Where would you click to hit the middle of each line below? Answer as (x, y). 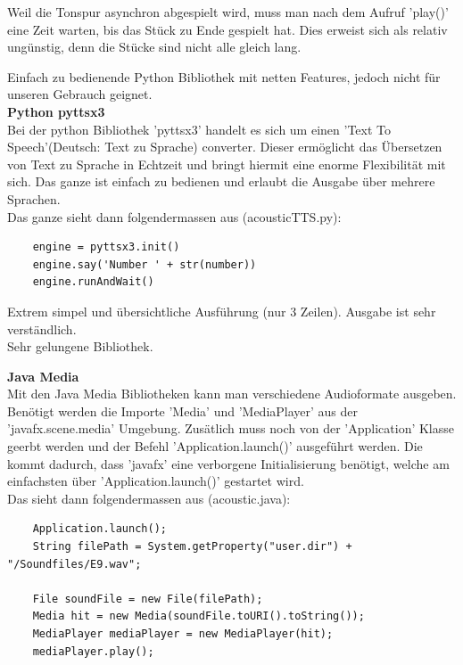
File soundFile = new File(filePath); (148, 599)
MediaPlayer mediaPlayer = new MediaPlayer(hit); (183, 634)
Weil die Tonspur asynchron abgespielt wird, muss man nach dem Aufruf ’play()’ (228, 12)
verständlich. (42, 328)
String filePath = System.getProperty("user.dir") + (192, 547)
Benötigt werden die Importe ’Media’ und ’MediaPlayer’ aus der (183, 410)
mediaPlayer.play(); (93, 651)
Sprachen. (34, 198)
